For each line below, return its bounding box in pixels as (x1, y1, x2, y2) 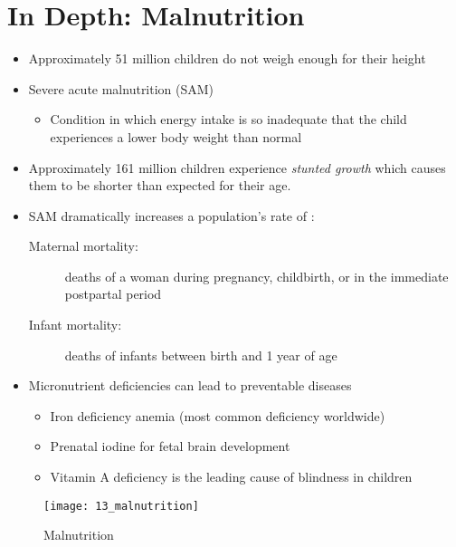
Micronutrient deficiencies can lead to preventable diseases (28, 376, 352, 395)
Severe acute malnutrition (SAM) (28, 79, 214, 98)
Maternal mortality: (28, 236, 138, 255)
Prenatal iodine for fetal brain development (50, 437, 290, 456)
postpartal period (64, 284, 162, 303)
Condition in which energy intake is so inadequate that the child (50, 110, 407, 129)
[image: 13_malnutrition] (43, 499, 199, 513)
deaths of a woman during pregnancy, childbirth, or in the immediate (64, 266, 449, 285)
